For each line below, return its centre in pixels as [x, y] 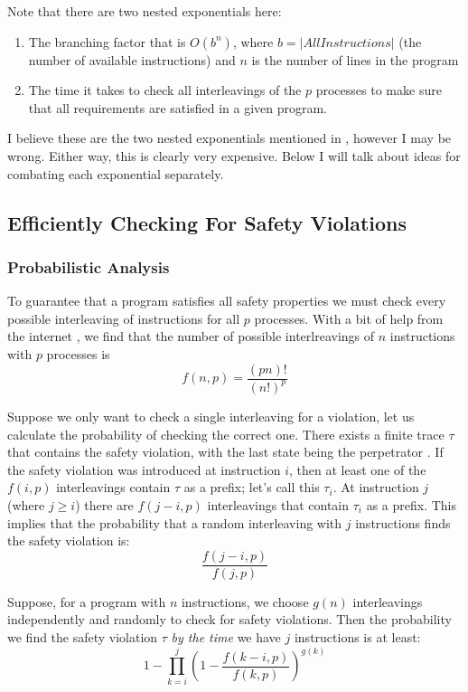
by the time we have [226, 636]
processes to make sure [379, 90]
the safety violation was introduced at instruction [144, 469]
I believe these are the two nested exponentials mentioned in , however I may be [229, 138]
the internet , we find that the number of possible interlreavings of [191, 336]
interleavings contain [113, 487]
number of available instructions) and [132, 59]
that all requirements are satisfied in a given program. [178, 107]
